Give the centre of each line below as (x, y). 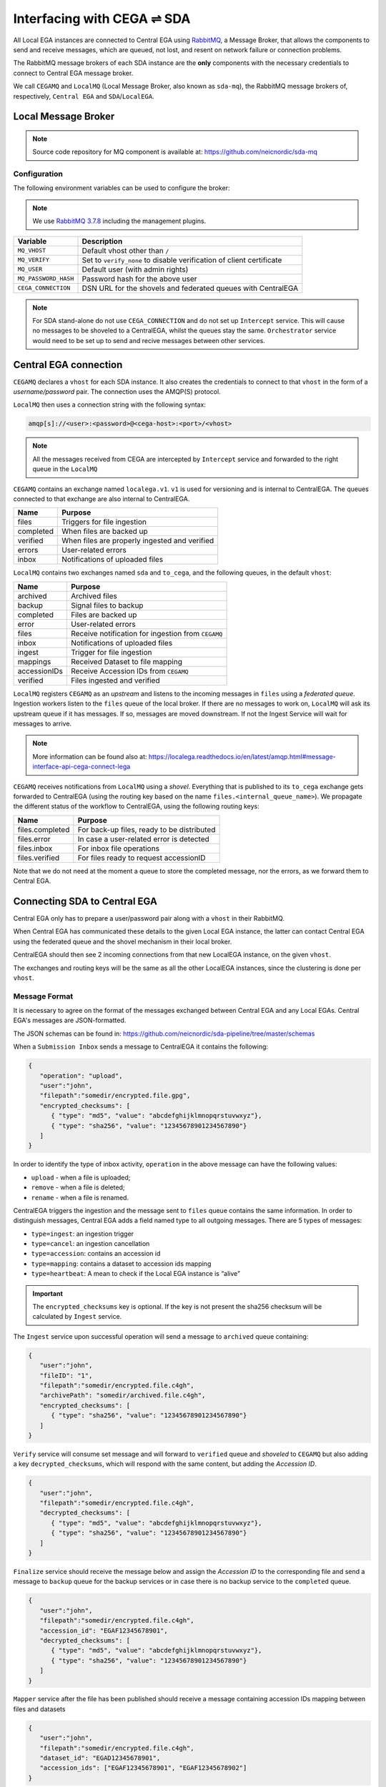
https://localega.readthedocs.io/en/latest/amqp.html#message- (242, 756)
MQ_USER (30, 269)
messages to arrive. (42, 723)
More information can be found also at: (90, 756)
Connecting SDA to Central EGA (85, 901)
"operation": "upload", (81, 1075)
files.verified (39, 858)
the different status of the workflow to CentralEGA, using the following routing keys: (137, 806)
